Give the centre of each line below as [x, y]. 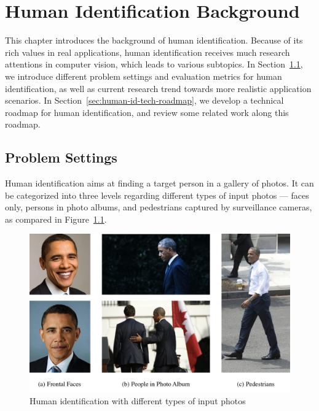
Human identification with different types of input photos [138, 400]
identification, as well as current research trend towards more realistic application [158, 88]
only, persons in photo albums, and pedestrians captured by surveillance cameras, [159, 207]
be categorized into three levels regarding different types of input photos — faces [157, 195]
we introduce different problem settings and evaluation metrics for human [144, 76]
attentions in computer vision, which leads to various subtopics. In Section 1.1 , [154, 64]
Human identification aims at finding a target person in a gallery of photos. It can [159, 183]
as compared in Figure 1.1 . [56, 219]
